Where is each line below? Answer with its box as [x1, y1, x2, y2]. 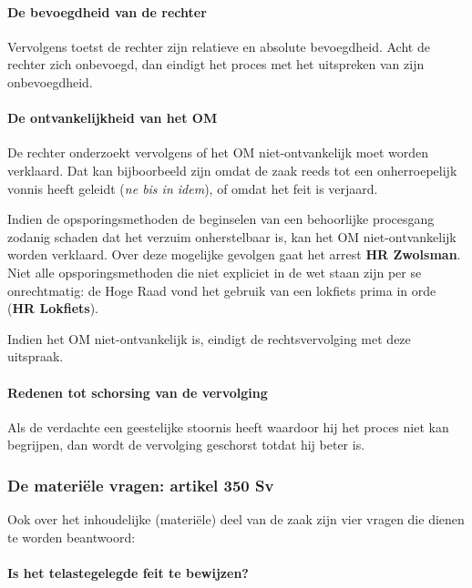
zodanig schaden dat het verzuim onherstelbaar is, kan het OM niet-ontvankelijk [7, 227, 457, 246]
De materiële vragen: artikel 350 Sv [7, 473, 274, 496]
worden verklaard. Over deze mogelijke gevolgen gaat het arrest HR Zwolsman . [7, 245, 461, 264]
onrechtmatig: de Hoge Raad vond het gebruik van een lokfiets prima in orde [7, 280, 436, 299]
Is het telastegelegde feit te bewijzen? [7, 563, 249, 582]
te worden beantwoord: [7, 527, 136, 546]
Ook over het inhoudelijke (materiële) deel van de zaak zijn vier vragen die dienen [7, 510, 465, 529]
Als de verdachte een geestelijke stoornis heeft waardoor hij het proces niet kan [7, 417, 449, 436]
